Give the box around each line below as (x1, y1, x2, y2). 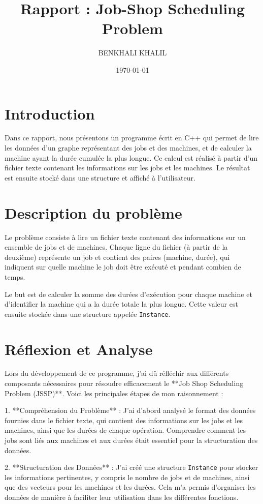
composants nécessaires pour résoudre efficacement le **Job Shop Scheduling (5, 378, 244, 389)
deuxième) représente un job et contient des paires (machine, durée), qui (5, 251, 230, 262)
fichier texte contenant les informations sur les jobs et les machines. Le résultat (5, 162, 250, 173)
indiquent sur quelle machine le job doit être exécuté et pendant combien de (5, 261, 241, 272)
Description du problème (5, 202, 182, 223)
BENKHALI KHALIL (98, 47, 167, 58)
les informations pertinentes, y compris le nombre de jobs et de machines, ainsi (5, 471, 250, 482)
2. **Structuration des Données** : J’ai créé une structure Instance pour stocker (5, 462, 258, 472)
